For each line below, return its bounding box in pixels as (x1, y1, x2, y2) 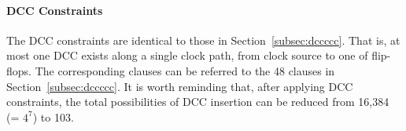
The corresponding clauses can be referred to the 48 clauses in (35, 62, 335, 78)
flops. (6, 62, 31, 78)
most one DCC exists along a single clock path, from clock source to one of (6, 47, 368, 64)
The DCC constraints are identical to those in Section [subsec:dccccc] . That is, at (6, 31, 400, 48)
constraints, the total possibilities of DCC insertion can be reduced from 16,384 (6, 93, 389, 110)
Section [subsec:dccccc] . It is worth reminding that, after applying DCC (6, 78, 353, 94)
